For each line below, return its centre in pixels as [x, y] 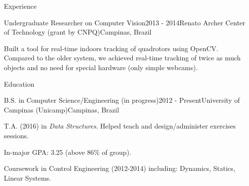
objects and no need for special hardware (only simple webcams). [101, 67]
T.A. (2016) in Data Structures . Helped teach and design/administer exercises [120, 126]
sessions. [16, 135]
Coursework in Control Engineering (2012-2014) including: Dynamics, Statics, [120, 168]
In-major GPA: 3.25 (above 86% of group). [68, 152]
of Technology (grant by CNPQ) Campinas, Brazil [78, 32]
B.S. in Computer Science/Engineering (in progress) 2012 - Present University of [122, 100]
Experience [20, 6]
